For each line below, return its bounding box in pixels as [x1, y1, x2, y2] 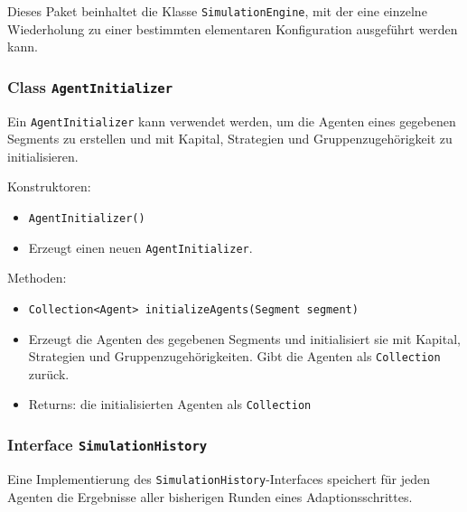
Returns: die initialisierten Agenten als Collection [28, 395, 312, 414]
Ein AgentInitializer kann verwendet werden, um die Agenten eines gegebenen [7, 111, 456, 130]
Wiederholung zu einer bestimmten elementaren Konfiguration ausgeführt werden [7, 19, 458, 38]
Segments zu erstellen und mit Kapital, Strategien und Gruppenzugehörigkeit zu [7, 129, 453, 148]
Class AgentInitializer [7, 75, 173, 98]
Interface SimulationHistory [7, 433, 208, 456]
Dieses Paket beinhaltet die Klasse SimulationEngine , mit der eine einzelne [7, 2, 427, 20]
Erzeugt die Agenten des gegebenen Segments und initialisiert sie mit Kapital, [28, 329, 461, 348]
